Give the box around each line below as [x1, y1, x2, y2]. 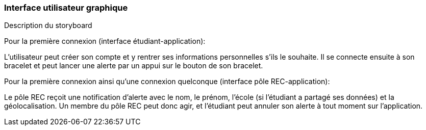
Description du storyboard [4, 21, 92, 30]
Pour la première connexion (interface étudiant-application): [4, 37, 206, 46]
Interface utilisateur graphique [4, 3, 128, 13]
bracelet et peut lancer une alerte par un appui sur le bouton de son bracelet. [4, 61, 263, 70]
